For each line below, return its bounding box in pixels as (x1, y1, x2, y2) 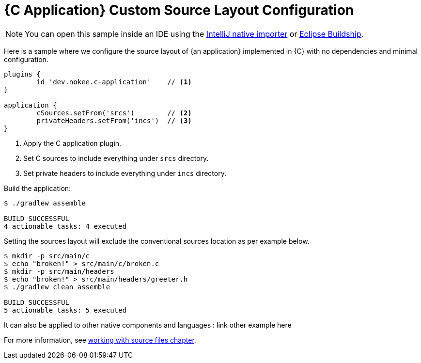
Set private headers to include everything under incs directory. (23, 169, 226, 177)
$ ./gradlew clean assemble (4, 283, 110, 291)
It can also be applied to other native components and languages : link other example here (4, 320, 292, 329)
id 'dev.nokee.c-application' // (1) (36, 78, 192, 86)
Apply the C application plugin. (23, 139, 122, 147)
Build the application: (4, 184, 71, 192)
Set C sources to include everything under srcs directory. (23, 154, 209, 162)
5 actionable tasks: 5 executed (4, 306, 126, 314)
